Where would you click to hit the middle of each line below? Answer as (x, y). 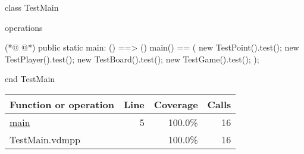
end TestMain (30, 79)
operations (24, 27)
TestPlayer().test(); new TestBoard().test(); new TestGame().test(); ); (132, 59)
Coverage (176, 104)
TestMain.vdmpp (45, 139)
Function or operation (62, 104)
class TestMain (32, 7)
